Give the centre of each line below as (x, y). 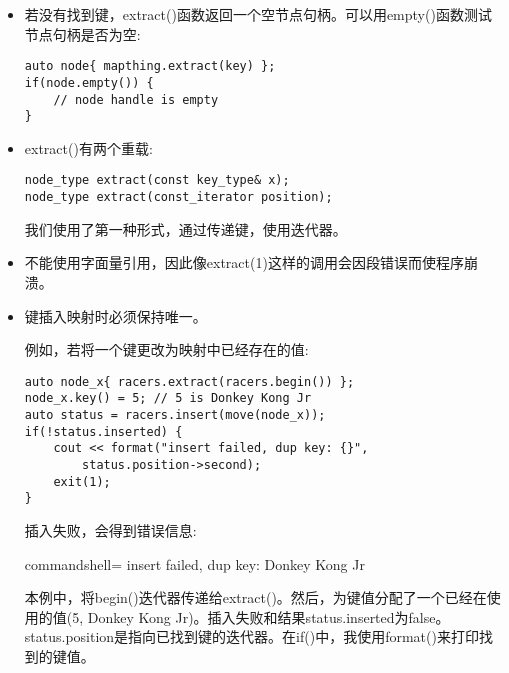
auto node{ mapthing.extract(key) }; (150, 66)
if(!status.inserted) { (103, 431)
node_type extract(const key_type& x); (157, 180)
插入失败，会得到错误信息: (110, 529)
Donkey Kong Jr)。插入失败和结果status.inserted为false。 (268, 616)
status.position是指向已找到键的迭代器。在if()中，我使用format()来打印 (251, 636)
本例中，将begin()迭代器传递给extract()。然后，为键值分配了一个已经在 (255, 597)
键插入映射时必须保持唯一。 (115, 315)
